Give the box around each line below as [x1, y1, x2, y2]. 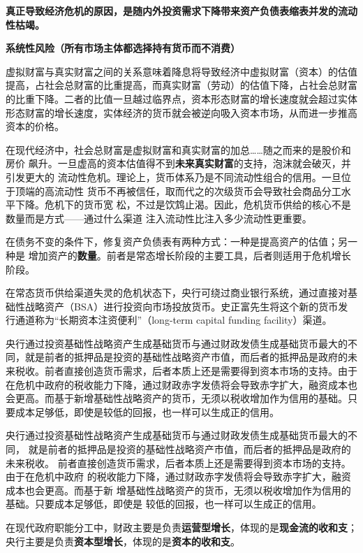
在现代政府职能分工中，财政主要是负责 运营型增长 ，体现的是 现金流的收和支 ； [6, 520, 357, 534]
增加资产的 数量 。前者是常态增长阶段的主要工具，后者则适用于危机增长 [28, 247, 351, 262]
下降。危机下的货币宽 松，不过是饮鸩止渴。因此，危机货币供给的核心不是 [15, 197, 351, 212]
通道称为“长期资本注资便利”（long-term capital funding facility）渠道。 [15, 313, 332, 327]
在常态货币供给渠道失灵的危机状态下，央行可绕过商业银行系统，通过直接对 [6, 285, 348, 300]
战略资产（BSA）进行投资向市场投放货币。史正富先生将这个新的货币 [24, 299, 339, 313]
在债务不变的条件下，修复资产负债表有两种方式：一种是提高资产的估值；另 [6, 234, 348, 249]
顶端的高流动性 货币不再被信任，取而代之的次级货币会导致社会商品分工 [15, 183, 341, 198]
